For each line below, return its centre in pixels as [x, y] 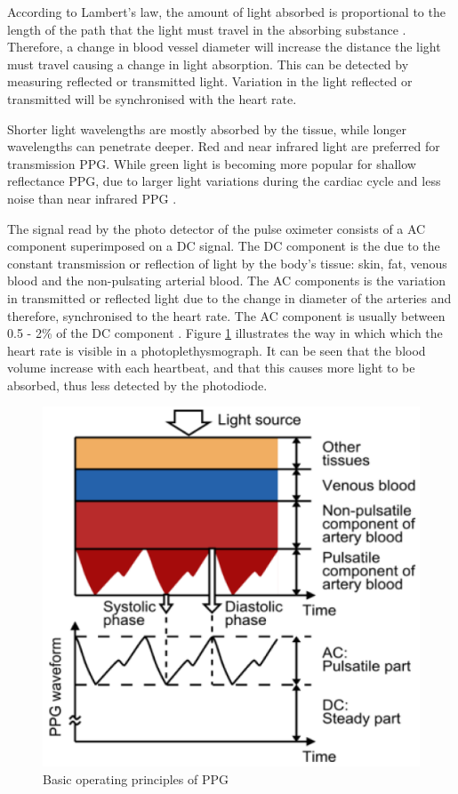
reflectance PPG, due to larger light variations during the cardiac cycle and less [224, 181]
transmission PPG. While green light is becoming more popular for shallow [212, 163]
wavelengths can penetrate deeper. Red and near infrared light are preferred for [224, 146]
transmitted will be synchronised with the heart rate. [152, 98]
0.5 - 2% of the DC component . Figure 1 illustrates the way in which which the [225, 333]
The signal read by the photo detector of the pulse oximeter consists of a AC [217, 228]
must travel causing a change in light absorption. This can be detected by [208, 64]
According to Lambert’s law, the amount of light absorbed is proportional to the [226, 12]
